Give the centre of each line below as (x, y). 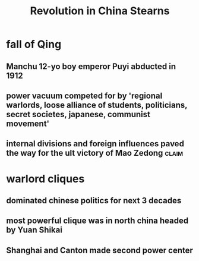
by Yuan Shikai (34, 230)
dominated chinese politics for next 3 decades (94, 200)
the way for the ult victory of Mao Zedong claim (95, 153)
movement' (28, 123)
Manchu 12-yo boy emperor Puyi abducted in (91, 66)
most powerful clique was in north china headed (97, 221)
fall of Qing (34, 44)
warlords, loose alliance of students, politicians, (97, 105)
